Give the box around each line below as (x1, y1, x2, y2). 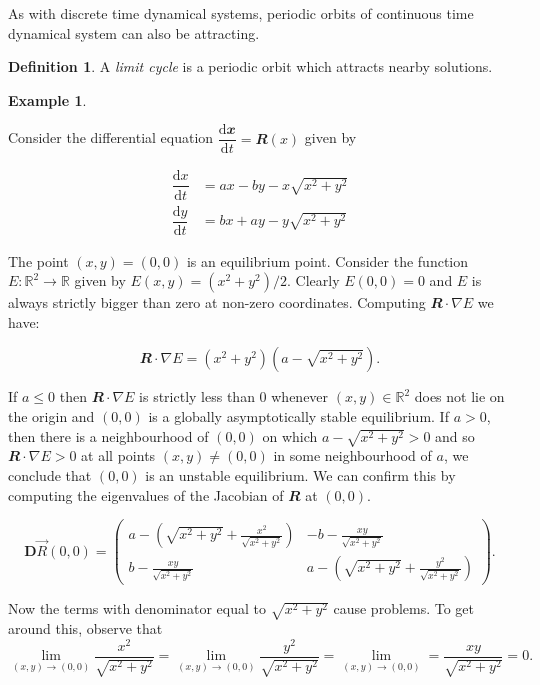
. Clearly (287, 270, 340, 291)
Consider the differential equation (8, 127, 214, 148)
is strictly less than (139, 386, 255, 407)
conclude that (8, 464, 92, 485)
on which (262, 425, 318, 446)
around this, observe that (8, 617, 163, 638)
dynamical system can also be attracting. (8, 22, 260, 43)
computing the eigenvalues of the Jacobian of (8, 484, 284, 505)
